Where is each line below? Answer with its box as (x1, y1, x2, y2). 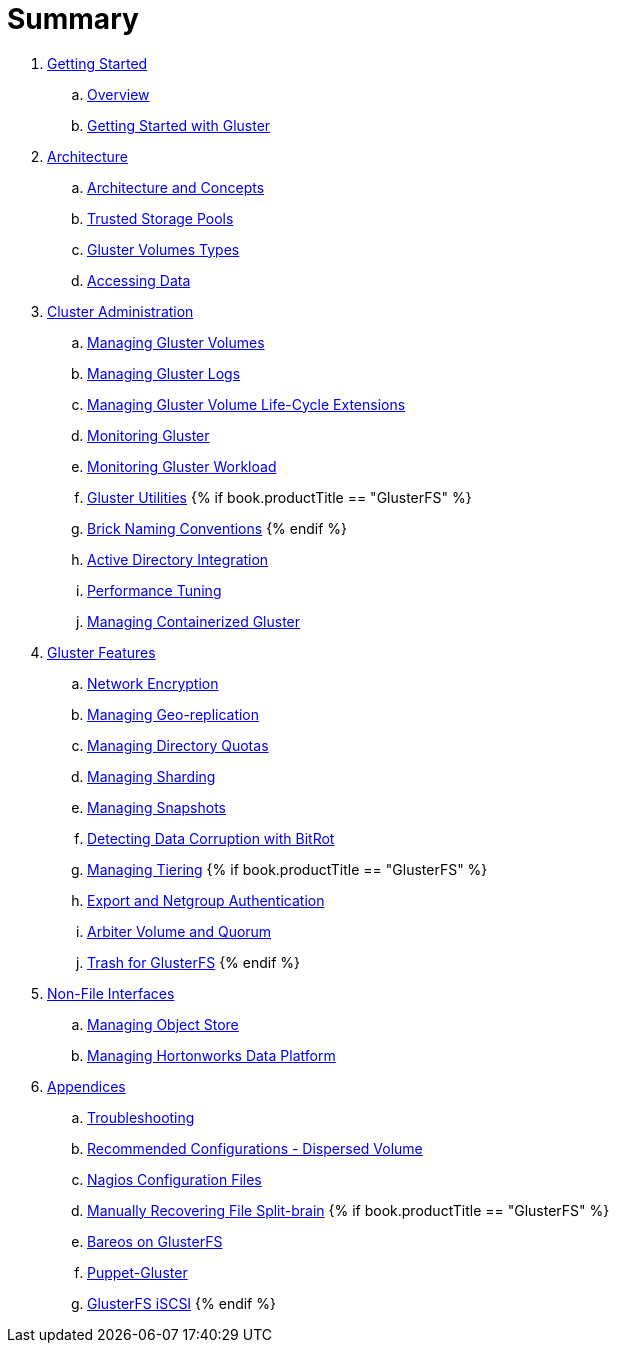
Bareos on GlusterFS (87, 1232, 223, 1250)
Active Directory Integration (87, 550, 269, 568)
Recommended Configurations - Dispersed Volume (87, 1139, 423, 1157)
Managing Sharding (87, 767, 216, 785)
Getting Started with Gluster (87, 116, 271, 134)
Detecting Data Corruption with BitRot (87, 829, 335, 847)
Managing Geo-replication (87, 705, 260, 723)
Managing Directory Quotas (87, 736, 269, 754)
